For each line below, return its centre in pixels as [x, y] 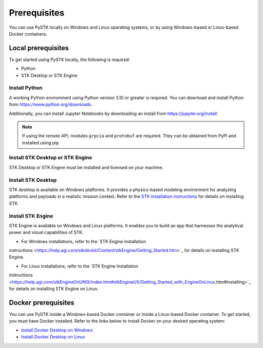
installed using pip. [41, 143]
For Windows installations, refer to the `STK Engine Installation [84, 241]
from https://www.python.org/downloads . [51, 104]
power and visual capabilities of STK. [46, 232]
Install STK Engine [31, 216]
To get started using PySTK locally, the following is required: [69, 59]
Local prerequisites [39, 48]
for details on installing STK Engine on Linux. [54, 289]
